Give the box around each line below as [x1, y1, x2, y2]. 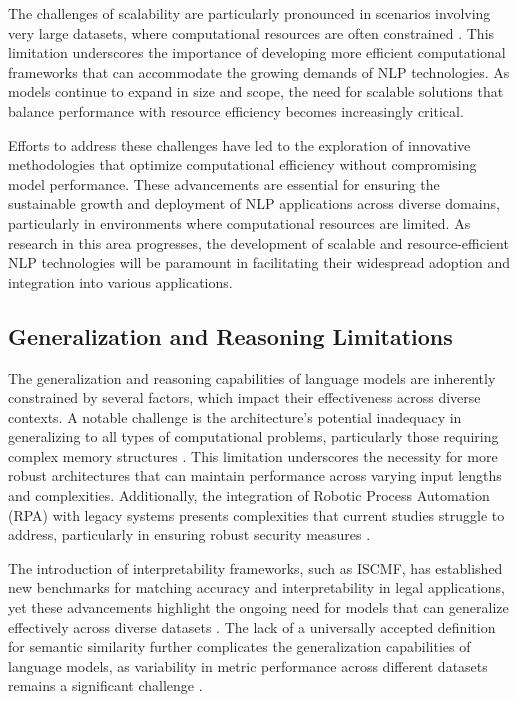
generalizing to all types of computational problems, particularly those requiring [8, 426, 499, 447]
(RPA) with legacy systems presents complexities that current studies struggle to [8, 504, 505, 525]
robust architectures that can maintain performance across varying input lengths [8, 465, 502, 486]
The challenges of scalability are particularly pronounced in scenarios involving [8, 3, 491, 23]
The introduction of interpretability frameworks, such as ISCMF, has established [8, 557, 503, 578]
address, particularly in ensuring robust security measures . [8, 524, 371, 545]
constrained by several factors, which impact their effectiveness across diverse [8, 387, 481, 408]
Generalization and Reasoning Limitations [8, 320, 453, 351]
